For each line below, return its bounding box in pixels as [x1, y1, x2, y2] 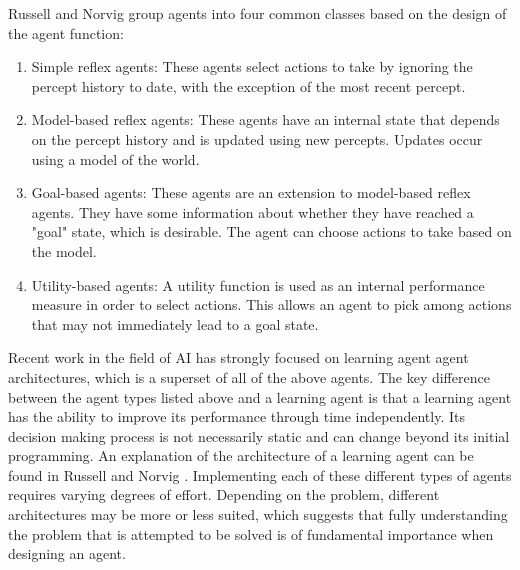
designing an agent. [8, 543, 126, 564]
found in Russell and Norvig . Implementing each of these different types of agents [8, 464, 512, 485]
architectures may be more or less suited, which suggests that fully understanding [8, 504, 508, 525]
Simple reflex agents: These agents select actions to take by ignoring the [31, 56, 473, 77]
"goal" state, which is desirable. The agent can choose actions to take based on [31, 221, 512, 242]
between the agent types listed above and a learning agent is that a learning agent [8, 386, 512, 407]
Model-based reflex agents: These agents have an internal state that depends [31, 109, 500, 130]
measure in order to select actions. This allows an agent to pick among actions [31, 294, 512, 315]
